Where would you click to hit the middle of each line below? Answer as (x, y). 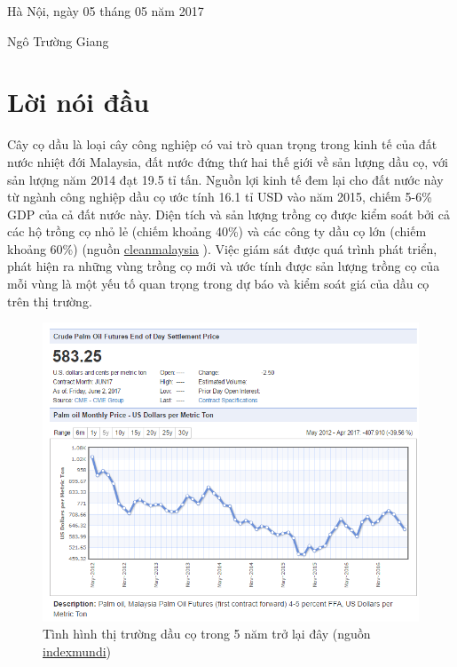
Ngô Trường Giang (58, 40)
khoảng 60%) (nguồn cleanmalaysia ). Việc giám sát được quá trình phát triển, (222, 248)
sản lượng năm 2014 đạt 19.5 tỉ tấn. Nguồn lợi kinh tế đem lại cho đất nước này (225, 179)
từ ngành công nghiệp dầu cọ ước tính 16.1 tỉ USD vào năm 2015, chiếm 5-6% (220, 197)
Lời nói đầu (79, 102)
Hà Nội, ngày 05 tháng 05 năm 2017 (106, 11)
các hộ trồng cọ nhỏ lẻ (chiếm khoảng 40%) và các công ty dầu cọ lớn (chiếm (217, 231)
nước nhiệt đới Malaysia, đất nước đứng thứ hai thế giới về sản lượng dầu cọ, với (228, 161)
